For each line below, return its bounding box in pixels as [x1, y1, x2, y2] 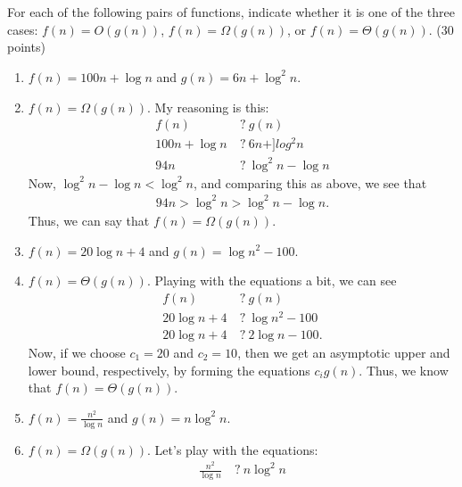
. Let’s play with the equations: [147, 440, 318, 458]
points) [7, 37, 45, 56]
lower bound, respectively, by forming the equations [28, 360, 310, 379]
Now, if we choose [28, 343, 126, 361]
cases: [7, 20, 38, 38]
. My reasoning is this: [147, 97, 269, 116]
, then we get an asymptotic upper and [237, 343, 450, 361]
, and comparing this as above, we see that [193, 173, 427, 192]
